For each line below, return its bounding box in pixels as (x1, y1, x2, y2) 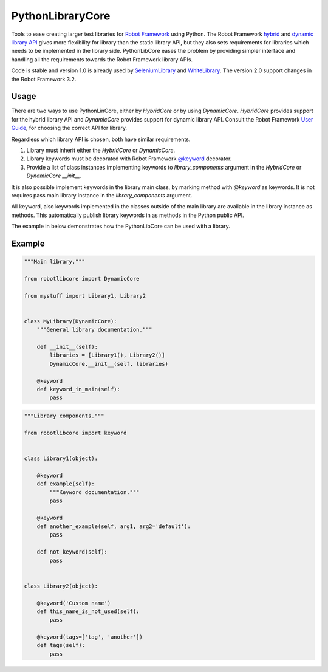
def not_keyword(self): (36, 549, 108, 555)
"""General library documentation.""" (36, 326, 152, 334)
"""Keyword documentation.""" (49, 489, 140, 496)
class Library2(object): (24, 582, 98, 589)
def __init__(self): (36, 343, 98, 350)
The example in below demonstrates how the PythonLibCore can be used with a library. (11, 222, 230, 230)
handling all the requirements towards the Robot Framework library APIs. (11, 55, 193, 63)
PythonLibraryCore (11, 9, 111, 22)
